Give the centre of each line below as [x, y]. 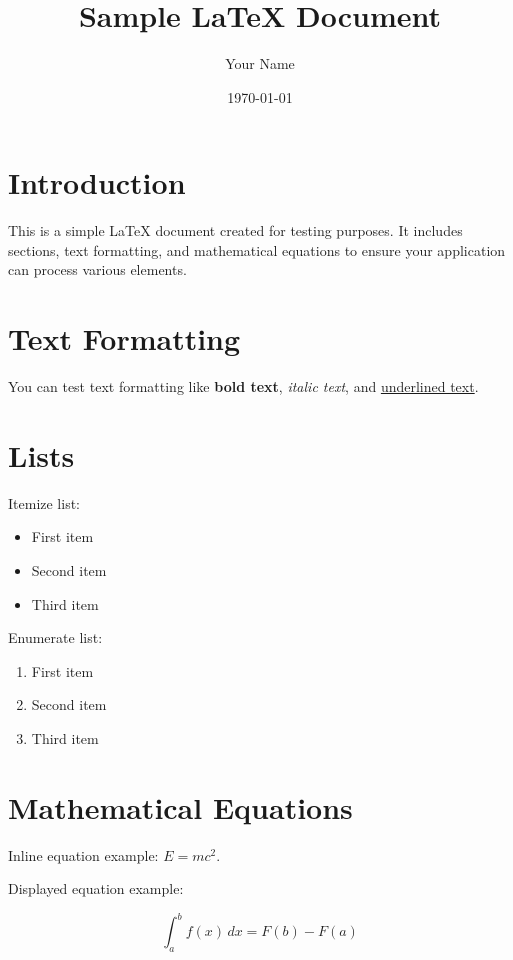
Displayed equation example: [96, 888]
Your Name [260, 63]
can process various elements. [97, 269]
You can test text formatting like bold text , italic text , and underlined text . [243, 386]
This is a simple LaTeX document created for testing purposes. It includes [235, 230]
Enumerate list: [55, 637]
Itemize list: [44, 502]
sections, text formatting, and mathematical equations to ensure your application [257, 249]
